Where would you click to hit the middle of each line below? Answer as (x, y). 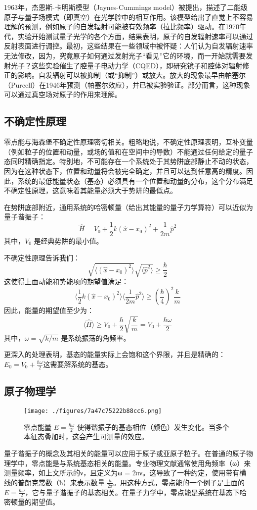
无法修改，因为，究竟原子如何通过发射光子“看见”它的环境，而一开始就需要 (125, 55)
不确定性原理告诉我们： (42, 257)
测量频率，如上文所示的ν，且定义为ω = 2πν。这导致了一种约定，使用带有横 (125, 473)
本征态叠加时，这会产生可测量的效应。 (86, 436)
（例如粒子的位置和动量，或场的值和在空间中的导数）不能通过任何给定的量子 (128, 151)
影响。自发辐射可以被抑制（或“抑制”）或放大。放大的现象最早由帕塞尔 (132, 75)
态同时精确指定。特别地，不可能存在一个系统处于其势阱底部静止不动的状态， (128, 161)
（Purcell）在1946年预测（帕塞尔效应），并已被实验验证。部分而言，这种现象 (127, 84)
